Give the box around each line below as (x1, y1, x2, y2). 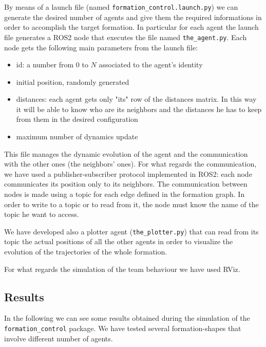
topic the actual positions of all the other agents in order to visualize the (4, 236, 233, 247)
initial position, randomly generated (16, 76, 129, 87)
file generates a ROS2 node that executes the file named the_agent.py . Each (4, 31, 247, 42)
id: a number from (16, 59, 74, 70)
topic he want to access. (4, 209, 79, 220)
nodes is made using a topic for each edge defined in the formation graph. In (4, 189, 245, 199)
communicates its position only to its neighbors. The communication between (4, 178, 248, 189)
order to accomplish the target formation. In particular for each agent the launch (4, 22, 259, 32)
